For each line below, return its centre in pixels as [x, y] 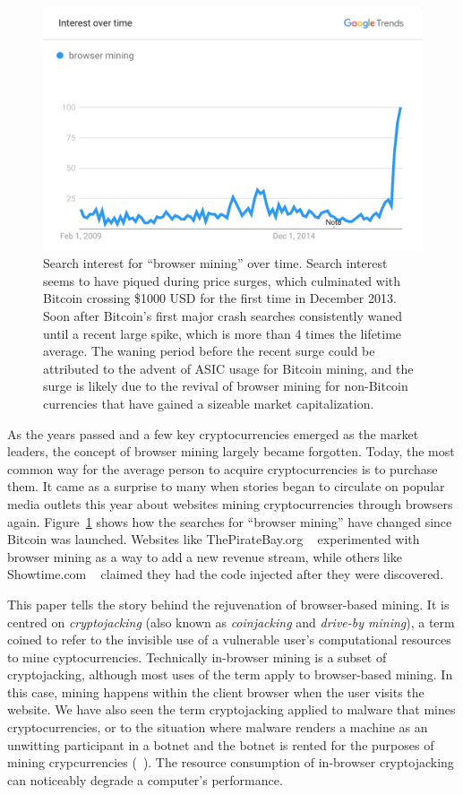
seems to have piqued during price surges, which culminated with [222, 280]
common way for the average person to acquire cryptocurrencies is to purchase [223, 468]
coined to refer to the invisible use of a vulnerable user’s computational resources [229, 639]
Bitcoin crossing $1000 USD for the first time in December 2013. [220, 298]
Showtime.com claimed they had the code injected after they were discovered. [226, 574]
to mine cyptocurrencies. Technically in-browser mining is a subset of [197, 657]
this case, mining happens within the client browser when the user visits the [216, 691]
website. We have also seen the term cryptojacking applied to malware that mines [231, 709]
